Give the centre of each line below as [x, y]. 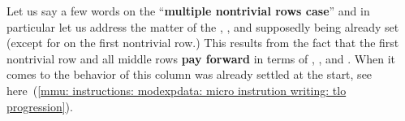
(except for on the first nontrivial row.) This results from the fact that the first [203, 43]
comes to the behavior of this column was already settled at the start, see [190, 74]
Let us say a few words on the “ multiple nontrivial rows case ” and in [188, 11]
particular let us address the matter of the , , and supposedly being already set [203, 26]
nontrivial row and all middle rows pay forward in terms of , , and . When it [201, 58]
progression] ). [40, 106]
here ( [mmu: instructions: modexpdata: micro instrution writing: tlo [177, 90]
